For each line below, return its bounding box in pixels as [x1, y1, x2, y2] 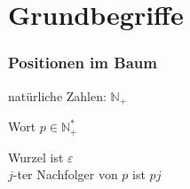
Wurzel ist [8, 147, 64, 166]
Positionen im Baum [8, 51, 157, 74]
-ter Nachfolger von [12, 165, 118, 184]
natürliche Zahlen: [8, 86, 107, 105]
